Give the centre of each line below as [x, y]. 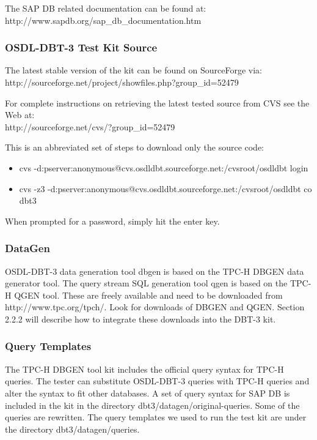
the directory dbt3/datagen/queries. [72, 429]
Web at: [20, 115]
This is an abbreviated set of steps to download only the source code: [135, 147]
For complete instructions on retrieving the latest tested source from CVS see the [157, 103]
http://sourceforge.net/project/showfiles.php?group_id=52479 [122, 82]
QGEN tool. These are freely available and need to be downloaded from [148, 295]
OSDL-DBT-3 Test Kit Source [81, 47]
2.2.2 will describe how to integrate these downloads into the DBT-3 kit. [140, 319]
